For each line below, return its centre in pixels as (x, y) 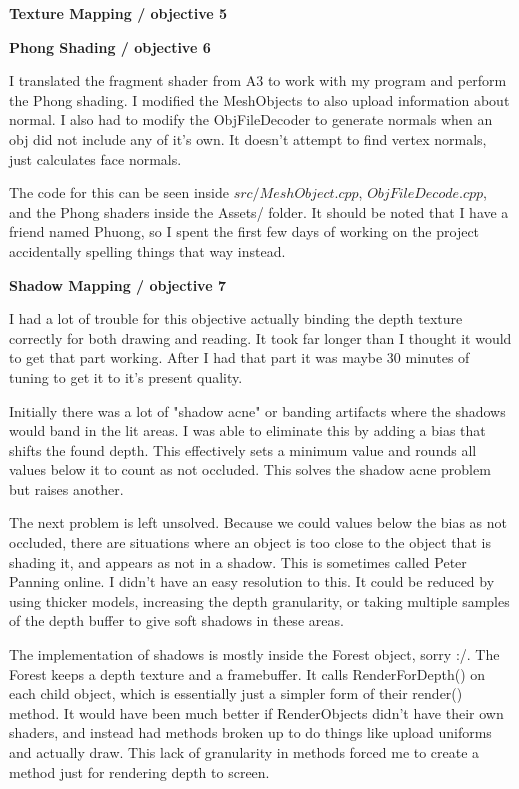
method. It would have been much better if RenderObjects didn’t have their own (256, 712)
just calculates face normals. (95, 158)
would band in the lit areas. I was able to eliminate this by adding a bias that (247, 430)
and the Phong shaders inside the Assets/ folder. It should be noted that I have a (259, 211)
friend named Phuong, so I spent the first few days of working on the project (244, 231)
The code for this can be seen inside (119, 192)
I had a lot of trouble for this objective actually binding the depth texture (236, 318)
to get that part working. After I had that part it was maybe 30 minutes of (239, 357)
